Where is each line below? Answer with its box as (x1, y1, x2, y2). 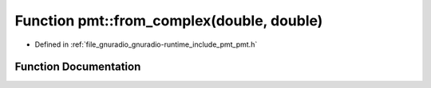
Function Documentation (14, 60, 141, 74)
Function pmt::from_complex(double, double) (14, 12, 323, 29)
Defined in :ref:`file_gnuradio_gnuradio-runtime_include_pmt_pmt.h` (34, 40, 258, 49)
